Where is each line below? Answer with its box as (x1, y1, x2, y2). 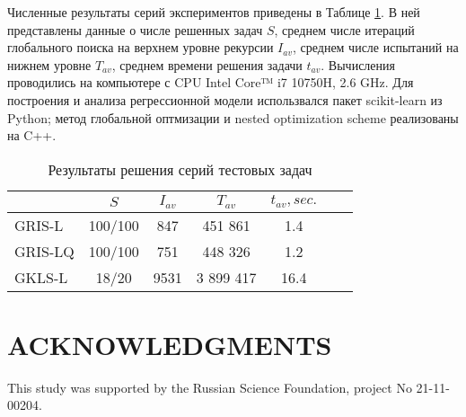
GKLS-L (14, 266, 68, 288)
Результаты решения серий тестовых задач (48, 158, 312, 180)
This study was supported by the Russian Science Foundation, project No (7, 377, 412, 396)
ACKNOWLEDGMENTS (7, 325, 332, 362)
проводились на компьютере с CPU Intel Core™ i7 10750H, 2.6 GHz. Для (7, 73, 414, 92)
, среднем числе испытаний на (292, 38, 459, 57)
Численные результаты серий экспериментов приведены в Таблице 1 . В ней (7, 3, 420, 21)
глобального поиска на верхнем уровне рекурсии (7, 38, 274, 57)
